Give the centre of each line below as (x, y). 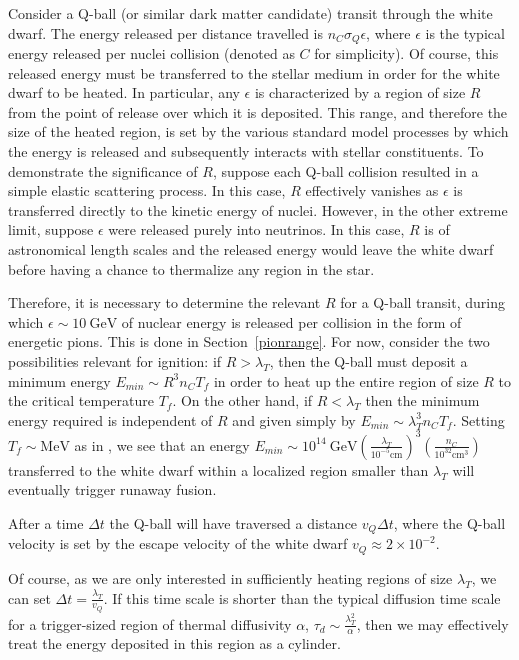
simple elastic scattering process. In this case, (147, 190)
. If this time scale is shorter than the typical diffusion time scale (302, 597)
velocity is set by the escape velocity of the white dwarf (178, 543)
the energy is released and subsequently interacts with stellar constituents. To (246, 151)
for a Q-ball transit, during (422, 302)
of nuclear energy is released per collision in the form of (291, 321)
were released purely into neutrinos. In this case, (256, 229)
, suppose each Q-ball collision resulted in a (345, 170)
